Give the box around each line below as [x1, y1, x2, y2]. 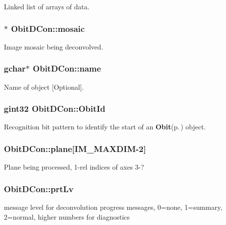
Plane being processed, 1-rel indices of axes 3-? [4, 162, 144, 172]
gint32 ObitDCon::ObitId [4, 102, 106, 115]
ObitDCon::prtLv [4, 182, 74, 195]
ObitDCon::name [33, 62, 101, 75]
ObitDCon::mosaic [11, 22, 85, 34]
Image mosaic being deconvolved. [4, 41, 103, 51]
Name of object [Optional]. [4, 81, 84, 92]
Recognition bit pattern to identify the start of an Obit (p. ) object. [4, 122, 206, 132]
